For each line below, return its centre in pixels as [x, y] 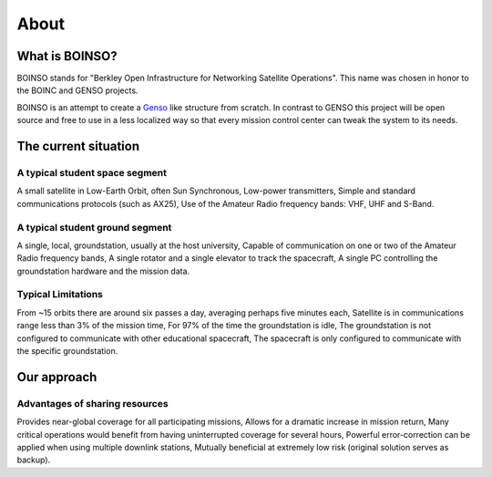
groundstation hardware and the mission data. [103, 271]
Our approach [57, 377]
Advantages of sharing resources [92, 403]
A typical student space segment [92, 173]
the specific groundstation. [67, 351]
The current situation [78, 146]
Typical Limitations [60, 295]
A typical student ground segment [94, 227]
